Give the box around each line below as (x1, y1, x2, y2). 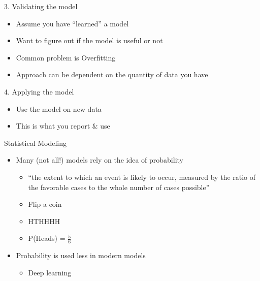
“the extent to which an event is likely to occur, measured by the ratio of (28, 171, 256, 182)
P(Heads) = (28, 233, 66, 243)
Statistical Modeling (4, 137, 67, 148)
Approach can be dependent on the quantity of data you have (16, 69, 208, 80)
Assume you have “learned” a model (16, 18, 129, 28)
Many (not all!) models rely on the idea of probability (16, 154, 183, 165)
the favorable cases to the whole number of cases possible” (28, 181, 210, 192)
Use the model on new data (16, 103, 102, 114)
